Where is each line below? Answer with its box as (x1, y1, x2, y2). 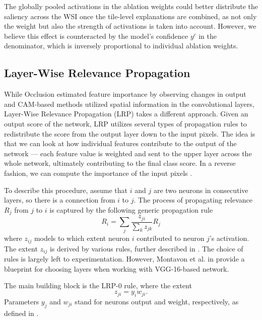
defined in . (4, 307, 39, 318)
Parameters (4, 296, 39, 306)
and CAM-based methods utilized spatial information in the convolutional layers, (4, 98, 254, 109)
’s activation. (209, 233, 249, 243)
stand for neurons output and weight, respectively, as (75, 296, 239, 306)
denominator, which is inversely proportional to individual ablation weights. (4, 40, 238, 51)
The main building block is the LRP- (4, 280, 118, 291)
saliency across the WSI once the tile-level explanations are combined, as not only (4, 11, 257, 21)
